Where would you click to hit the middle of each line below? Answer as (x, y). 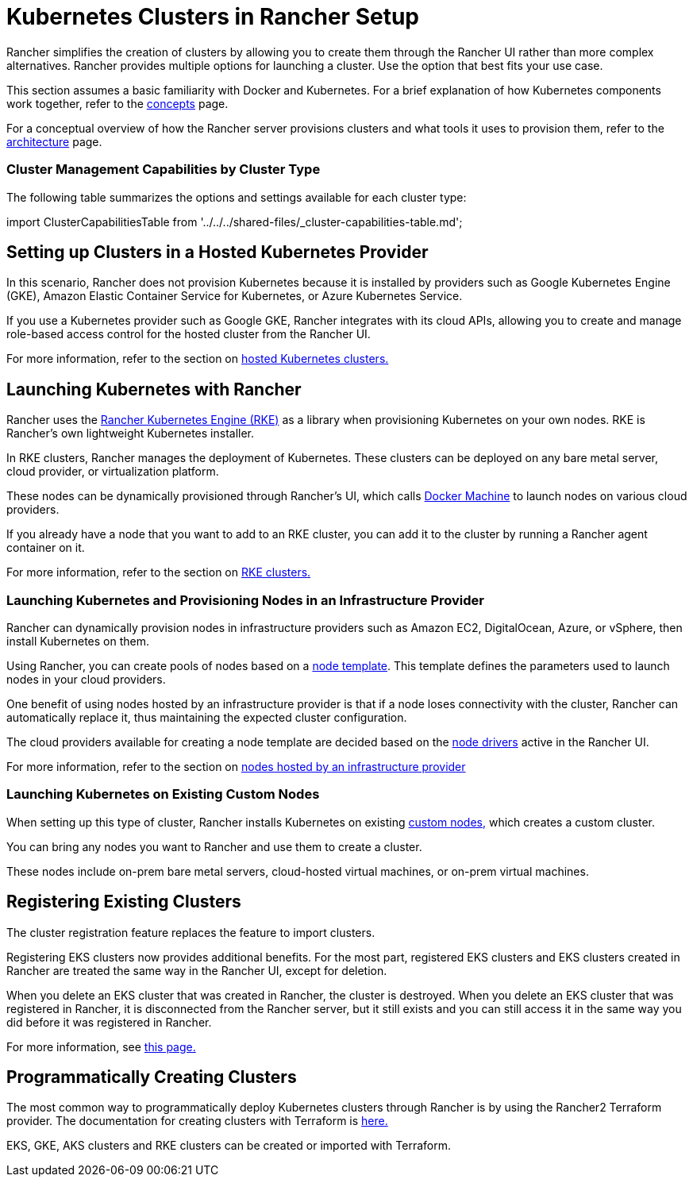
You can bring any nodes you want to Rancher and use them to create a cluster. (214, 846)
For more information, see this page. (101, 1046)
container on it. (46, 548)
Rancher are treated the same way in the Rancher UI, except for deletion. (197, 970)
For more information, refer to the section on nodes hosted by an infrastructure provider (236, 766)
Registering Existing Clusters (124, 902)
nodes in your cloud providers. (86, 679)
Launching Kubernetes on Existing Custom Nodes (163, 794)
